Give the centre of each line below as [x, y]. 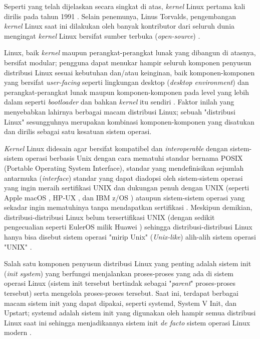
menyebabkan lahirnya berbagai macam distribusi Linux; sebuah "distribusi [120, 111]
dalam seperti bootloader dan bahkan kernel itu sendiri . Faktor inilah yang [119, 102]
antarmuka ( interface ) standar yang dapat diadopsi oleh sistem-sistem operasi [123, 178]
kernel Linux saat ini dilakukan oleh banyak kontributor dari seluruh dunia [119, 26]
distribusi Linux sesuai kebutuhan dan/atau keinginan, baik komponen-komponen [129, 72]
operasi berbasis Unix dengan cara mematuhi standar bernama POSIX [134, 158]
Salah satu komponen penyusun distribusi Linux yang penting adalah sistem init [128, 263]
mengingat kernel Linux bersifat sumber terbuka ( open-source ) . [102, 35]
